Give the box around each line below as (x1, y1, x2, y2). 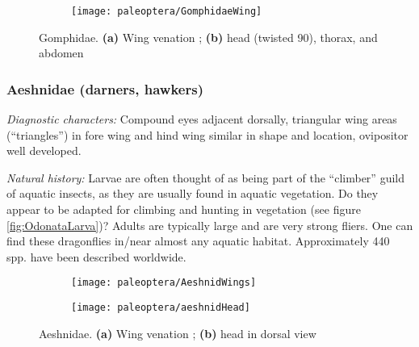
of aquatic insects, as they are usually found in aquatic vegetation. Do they (6, 185, 379, 202)
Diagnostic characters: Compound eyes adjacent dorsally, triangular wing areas (6, 111, 397, 128)
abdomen (39, 44, 84, 61)
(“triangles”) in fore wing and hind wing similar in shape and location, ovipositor (6, 126, 409, 143)
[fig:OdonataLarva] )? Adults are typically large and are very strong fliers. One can (6, 216, 413, 233)
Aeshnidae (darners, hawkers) (6, 78, 203, 98)
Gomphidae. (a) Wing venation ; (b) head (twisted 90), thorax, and (39, 28, 378, 45)
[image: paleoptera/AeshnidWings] (71, 277, 257, 289)
